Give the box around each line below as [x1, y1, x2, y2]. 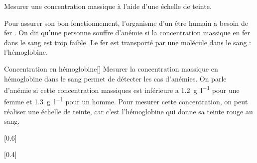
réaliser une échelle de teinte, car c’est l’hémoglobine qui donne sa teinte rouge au [4, 106, 253, 116]
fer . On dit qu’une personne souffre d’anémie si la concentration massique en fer [4, 27, 251, 38]
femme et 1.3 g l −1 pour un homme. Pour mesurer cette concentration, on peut [4, 95, 248, 107]
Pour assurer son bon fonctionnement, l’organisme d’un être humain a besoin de [4, 17, 249, 28]
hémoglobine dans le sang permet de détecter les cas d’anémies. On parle [4, 73, 227, 83]
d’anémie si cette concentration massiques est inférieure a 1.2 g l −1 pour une [4, 83, 240, 95]
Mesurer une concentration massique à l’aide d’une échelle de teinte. [4, 1, 212, 11]
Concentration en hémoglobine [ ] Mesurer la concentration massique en [4, 63, 218, 74]
